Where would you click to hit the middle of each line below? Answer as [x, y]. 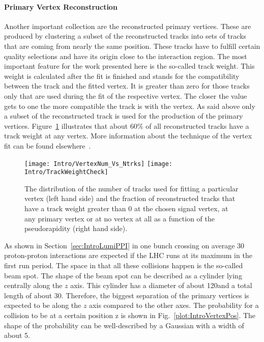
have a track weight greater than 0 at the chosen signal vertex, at [126, 208]
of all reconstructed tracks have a [197, 125]
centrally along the [33, 285]
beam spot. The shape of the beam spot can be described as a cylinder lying [123, 275]
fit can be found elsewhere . [48, 145]
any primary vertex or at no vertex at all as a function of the [120, 218]
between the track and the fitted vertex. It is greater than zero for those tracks [127, 86]
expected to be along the [43, 305]
